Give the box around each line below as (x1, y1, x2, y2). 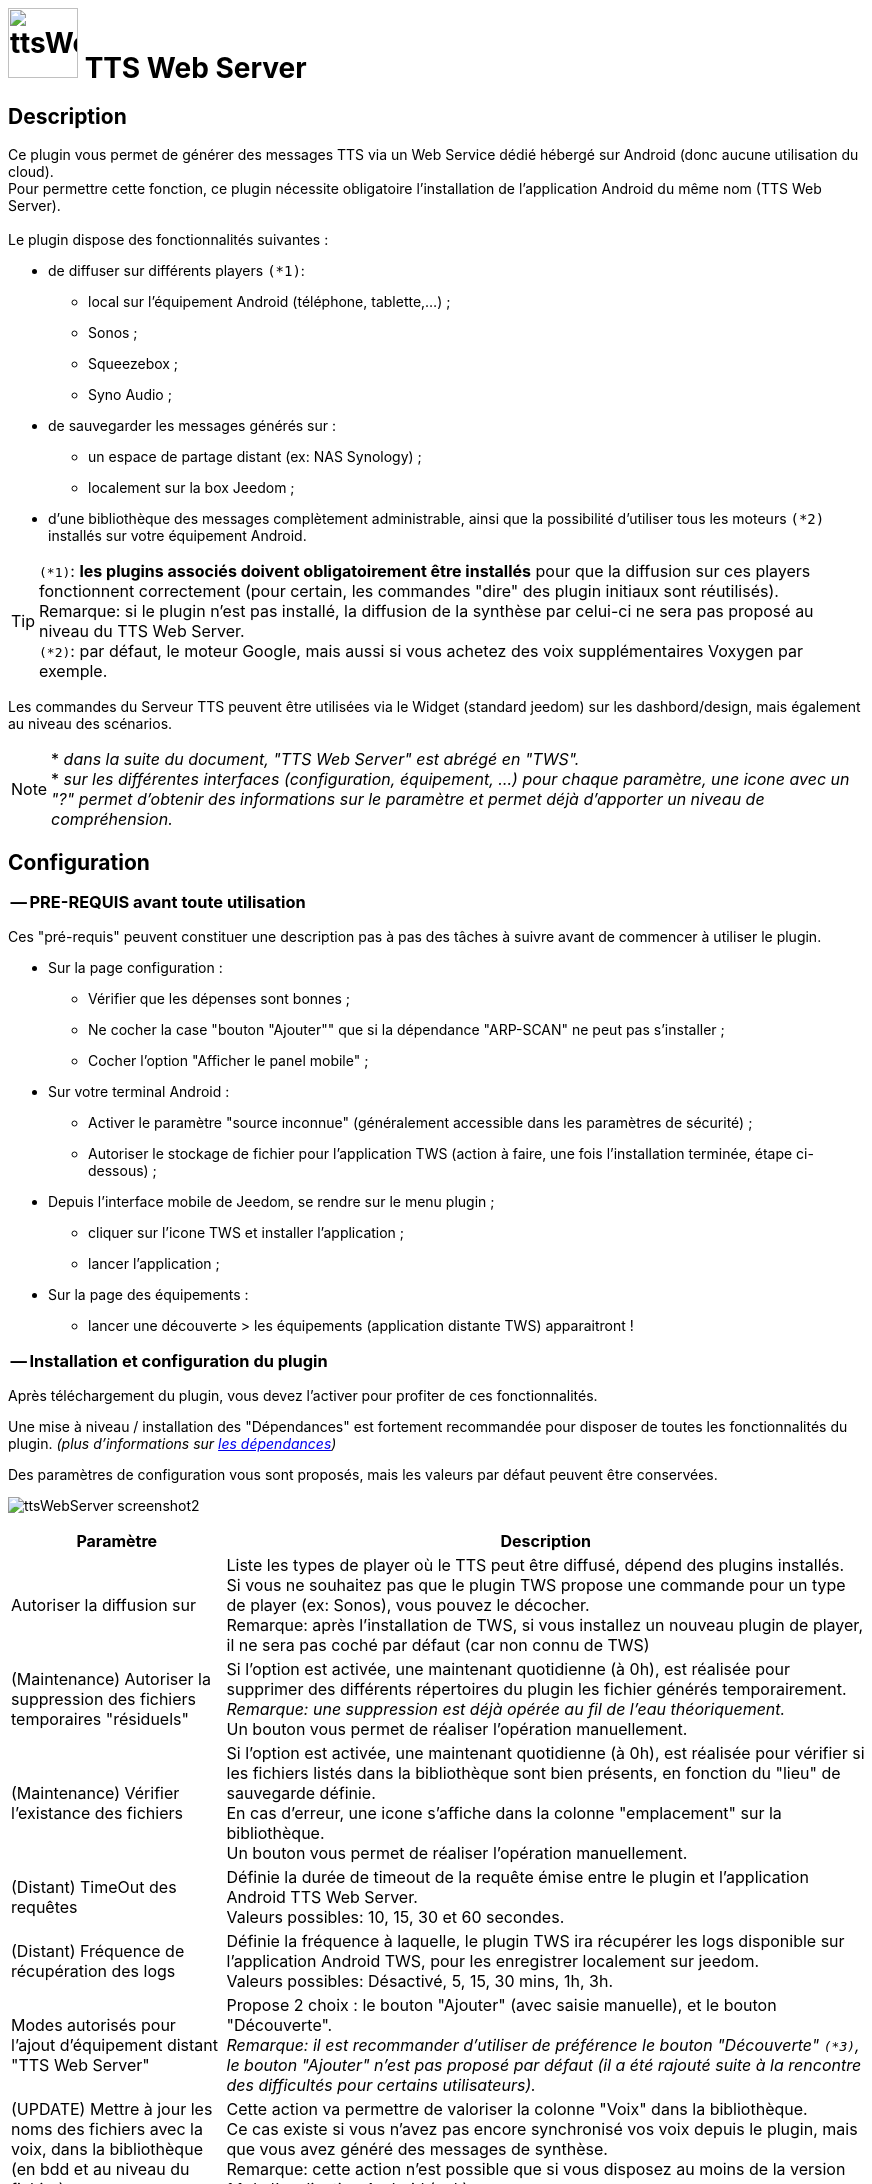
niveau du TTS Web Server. (39, 621, 245, 642)
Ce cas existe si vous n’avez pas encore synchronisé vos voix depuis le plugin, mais (226, 2119, 858, 2140)
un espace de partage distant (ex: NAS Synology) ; (88, 448, 422, 466)
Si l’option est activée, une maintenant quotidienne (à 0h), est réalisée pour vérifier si (226, 1743, 865, 1764)
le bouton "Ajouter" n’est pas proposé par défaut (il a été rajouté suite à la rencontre (226, 2055, 862, 2076)
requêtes (11, 1897, 78, 1918)
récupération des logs (11, 1961, 176, 1982)
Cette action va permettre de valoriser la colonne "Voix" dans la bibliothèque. (226, 2099, 808, 2120)
